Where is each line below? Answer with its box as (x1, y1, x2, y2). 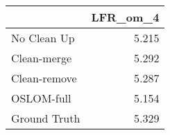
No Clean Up (11, 30, 75, 46)
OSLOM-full (11, 90, 71, 106)
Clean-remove (11, 70, 77, 86)
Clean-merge (11, 50, 72, 66)
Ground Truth (11, 110, 80, 126)
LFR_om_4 (91, 9, 160, 25)
